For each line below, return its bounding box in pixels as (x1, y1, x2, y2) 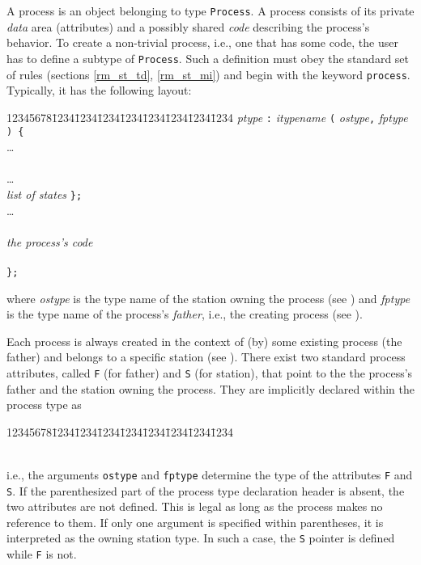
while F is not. (6, 546, 77, 563)
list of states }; (6, 185, 83, 202)
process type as (6, 396, 82, 413)
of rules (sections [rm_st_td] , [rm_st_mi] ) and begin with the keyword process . (6, 65, 410, 82)
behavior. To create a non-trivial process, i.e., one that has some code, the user (6, 34, 398, 51)
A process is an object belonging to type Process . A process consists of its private (6, 2, 415, 19)
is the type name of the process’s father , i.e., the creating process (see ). (6, 306, 363, 323)
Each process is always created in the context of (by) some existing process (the (6, 332, 402, 349)
